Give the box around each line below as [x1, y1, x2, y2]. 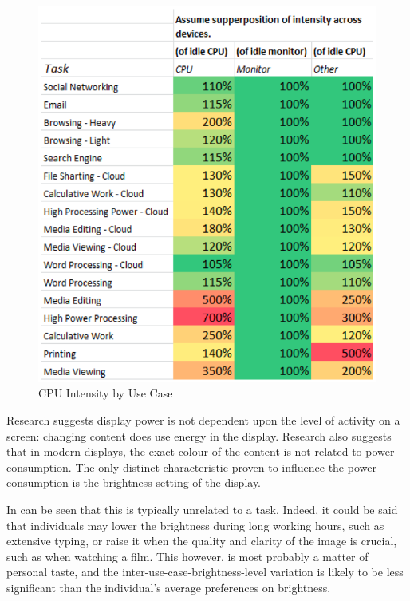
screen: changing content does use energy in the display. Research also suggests [6, 427, 392, 444]
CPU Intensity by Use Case [38, 385, 173, 401]
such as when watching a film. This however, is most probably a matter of [6, 548, 369, 564]
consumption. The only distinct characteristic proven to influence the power [6, 458, 376, 475]
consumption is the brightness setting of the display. [6, 474, 262, 491]
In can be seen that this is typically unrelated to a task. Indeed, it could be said [6, 500, 398, 517]
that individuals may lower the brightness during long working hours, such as [6, 516, 384, 533]
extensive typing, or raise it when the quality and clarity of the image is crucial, [6, 532, 397, 549]
